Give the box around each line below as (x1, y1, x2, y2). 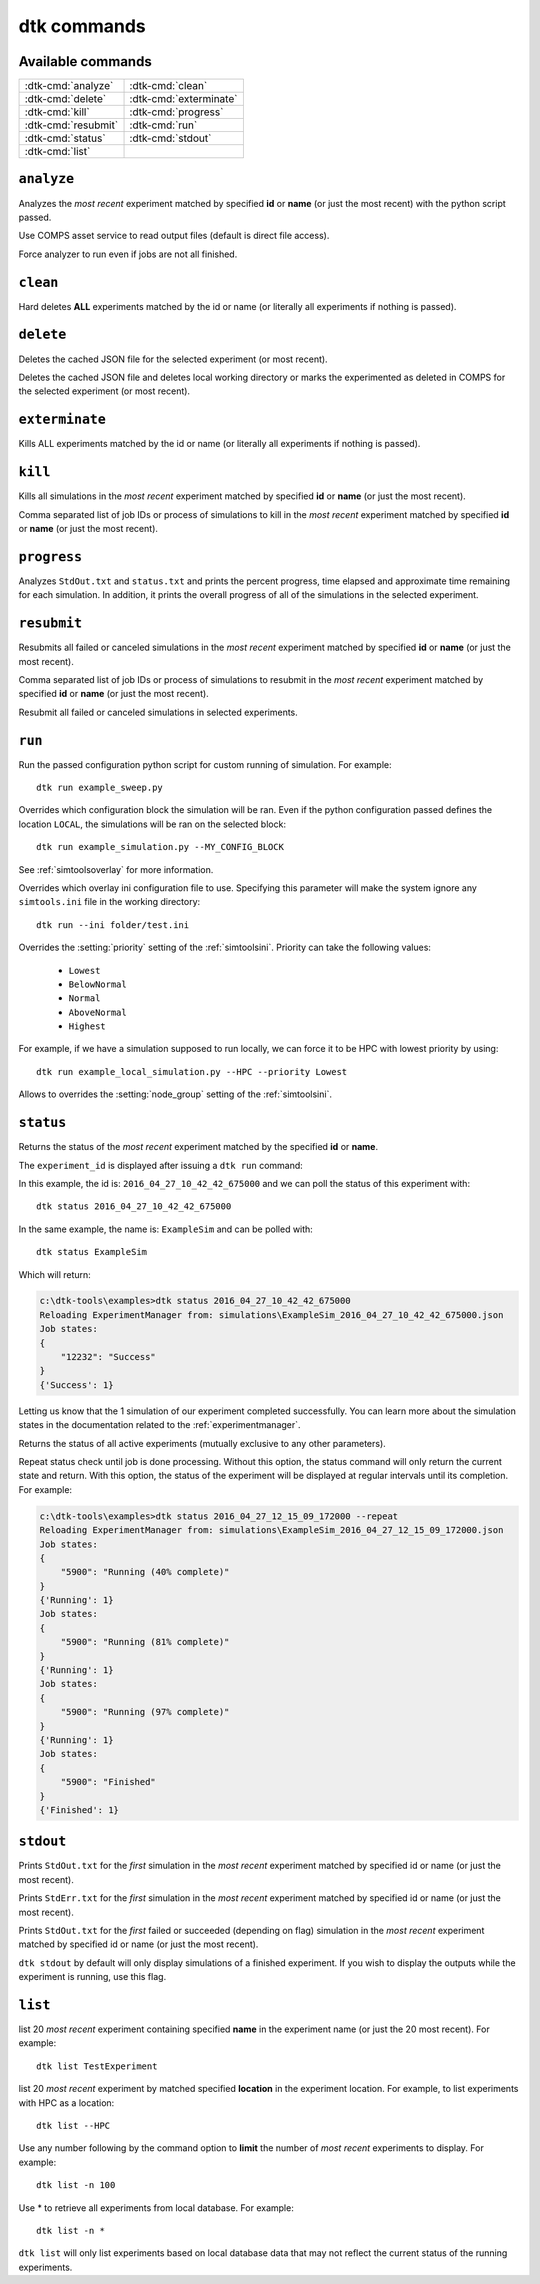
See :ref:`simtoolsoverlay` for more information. (18, 863, 214, 875)
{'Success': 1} (39, 1379, 114, 1390)
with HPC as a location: (18, 2096, 115, 2109)
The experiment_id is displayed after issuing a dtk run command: (18, 1159, 304, 1171)
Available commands (18, 53, 152, 70)
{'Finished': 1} (39, 1804, 120, 1815)
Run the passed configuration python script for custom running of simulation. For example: (18, 758, 392, 770)
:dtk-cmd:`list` (24, 145, 91, 159)
